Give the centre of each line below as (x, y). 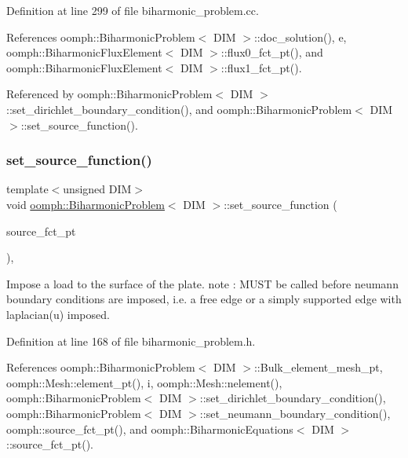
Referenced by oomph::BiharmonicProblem (109, 94)
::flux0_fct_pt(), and (272, 52)
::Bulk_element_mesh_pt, (318, 367)
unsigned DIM (97, 189)
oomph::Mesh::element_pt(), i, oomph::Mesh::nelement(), (144, 382)
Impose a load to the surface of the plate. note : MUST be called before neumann (202, 283)
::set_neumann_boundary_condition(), (295, 413)
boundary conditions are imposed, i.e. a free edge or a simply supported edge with (204, 299)
